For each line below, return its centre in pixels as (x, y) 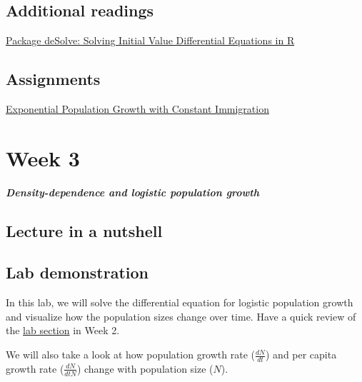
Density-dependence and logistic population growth (132, 192)
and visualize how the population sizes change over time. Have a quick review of (181, 316)
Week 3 (43, 157)
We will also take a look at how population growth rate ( (130, 355)
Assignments (53, 79)
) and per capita (301, 355)
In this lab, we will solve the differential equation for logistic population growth (180, 302)
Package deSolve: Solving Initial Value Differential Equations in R (150, 40)
